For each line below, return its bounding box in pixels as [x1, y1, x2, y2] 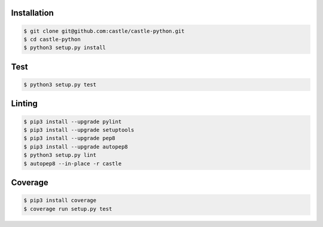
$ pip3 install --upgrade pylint [23, 118, 122, 125]
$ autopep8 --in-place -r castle [23, 160, 122, 167]
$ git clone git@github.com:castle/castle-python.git [23, 28, 185, 34]
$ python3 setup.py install [23, 44, 106, 51]
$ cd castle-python [23, 36, 81, 43]
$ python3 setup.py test [23, 81, 97, 88]
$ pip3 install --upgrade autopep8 [23, 143, 128, 150]
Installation [11, 8, 54, 18]
